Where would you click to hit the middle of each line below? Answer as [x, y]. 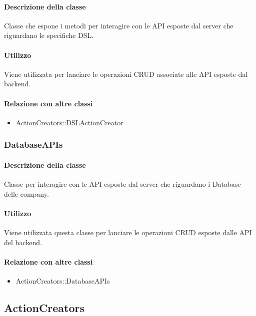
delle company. [26, 193]
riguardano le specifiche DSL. [49, 35]
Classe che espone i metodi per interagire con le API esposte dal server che [119, 25]
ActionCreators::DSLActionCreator [69, 122]
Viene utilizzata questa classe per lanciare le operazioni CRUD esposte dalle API [128, 232]
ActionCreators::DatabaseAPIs [63, 280]
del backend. [23, 242]
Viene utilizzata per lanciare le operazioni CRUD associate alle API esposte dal [126, 74]
